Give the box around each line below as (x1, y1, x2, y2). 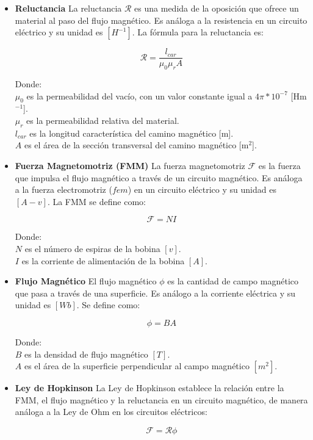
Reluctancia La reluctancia (15, 2, 122, 14)
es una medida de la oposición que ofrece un (134, 2, 299, 14)
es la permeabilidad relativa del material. (26, 114, 179, 127)
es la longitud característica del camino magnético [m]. (29, 126, 234, 139)
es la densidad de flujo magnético (24, 347, 148, 360)
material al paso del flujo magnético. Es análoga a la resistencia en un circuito (15, 13, 308, 26)
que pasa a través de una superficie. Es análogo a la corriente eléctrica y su (15, 286, 296, 299)
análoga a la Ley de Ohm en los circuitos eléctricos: (15, 405, 207, 418)
